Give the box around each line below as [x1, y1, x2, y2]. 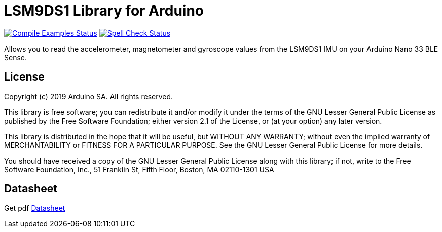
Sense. [4, 53, 27, 62]
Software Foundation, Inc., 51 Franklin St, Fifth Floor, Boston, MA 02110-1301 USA [4, 165, 274, 174]
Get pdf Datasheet [4, 204, 65, 213]
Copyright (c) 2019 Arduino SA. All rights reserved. [4, 92, 173, 101]
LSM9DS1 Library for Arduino [4, 2, 204, 19]
